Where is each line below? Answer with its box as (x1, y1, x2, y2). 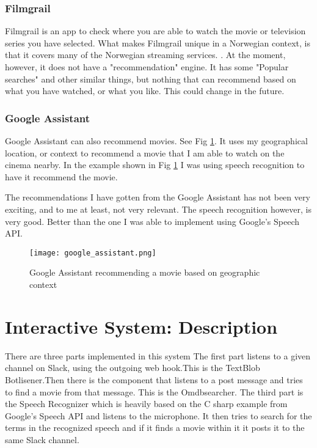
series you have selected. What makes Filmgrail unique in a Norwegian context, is (5, 36, 310, 49)
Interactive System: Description (5, 314, 278, 339)
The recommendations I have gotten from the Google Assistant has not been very (5, 191, 310, 204)
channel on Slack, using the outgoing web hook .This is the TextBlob (5, 361, 260, 374)
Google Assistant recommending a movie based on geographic (29, 266, 260, 279)
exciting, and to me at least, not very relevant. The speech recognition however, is (5, 202, 312, 215)
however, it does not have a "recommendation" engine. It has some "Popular (5, 61, 289, 73)
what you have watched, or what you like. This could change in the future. (5, 84, 285, 97)
